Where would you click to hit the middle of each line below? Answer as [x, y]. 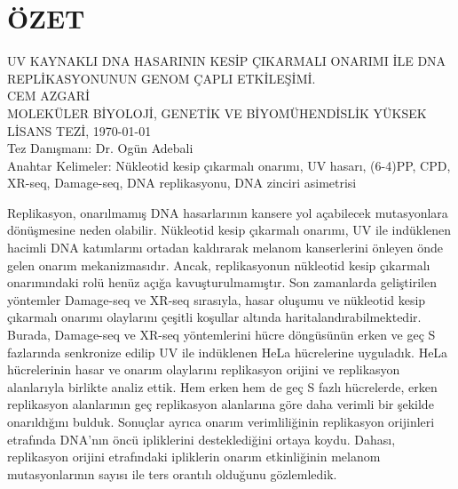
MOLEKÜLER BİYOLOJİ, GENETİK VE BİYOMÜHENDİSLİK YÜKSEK [217, 112]
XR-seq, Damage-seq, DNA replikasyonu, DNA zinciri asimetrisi [182, 183]
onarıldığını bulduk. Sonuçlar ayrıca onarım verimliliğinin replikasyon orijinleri [221, 421]
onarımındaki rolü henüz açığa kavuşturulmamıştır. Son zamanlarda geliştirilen [222, 282]
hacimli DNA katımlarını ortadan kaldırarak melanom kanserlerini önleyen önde [225, 248]
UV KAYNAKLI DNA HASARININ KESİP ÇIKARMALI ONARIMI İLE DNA [227, 61]
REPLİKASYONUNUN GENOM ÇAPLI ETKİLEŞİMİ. [162, 78]
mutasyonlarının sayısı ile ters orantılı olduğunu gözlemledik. [172, 473]
